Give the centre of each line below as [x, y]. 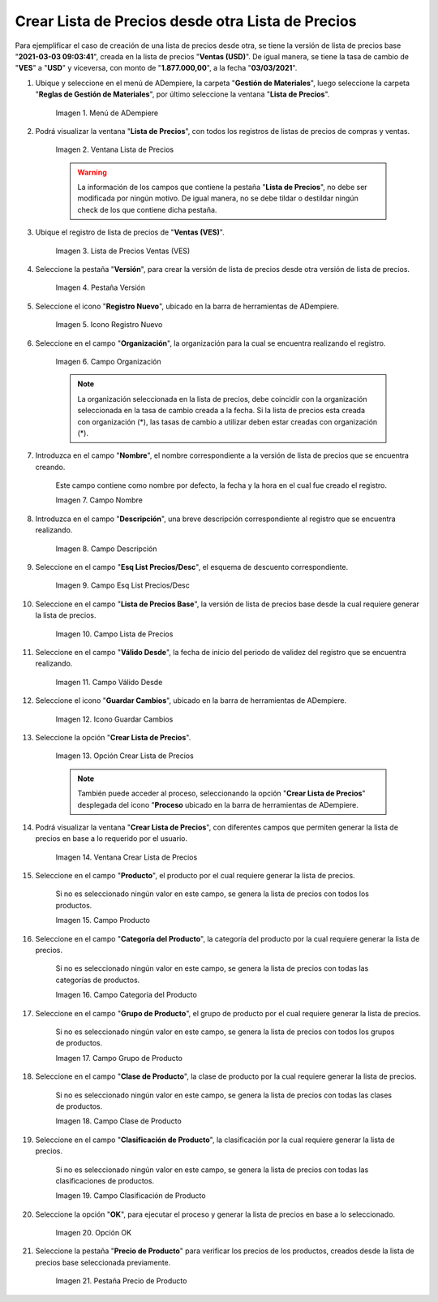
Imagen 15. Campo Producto [103, 920]
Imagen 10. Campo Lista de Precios [114, 634]
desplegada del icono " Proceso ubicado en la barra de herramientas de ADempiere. [218, 804]
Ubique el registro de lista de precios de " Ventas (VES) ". [130, 232]
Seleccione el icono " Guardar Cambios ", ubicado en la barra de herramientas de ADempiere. [191, 701]
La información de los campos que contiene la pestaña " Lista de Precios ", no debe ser [223, 188]
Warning [92, 172]
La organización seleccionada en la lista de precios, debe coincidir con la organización [222, 399]
